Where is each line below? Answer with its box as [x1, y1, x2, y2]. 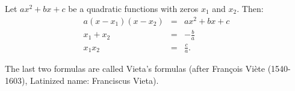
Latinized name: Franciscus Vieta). [29, 74, 159, 87]
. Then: [237, 2, 264, 14]
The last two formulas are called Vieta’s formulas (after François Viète [5, 62, 265, 75]
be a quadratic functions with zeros [68, 2, 199, 14]
